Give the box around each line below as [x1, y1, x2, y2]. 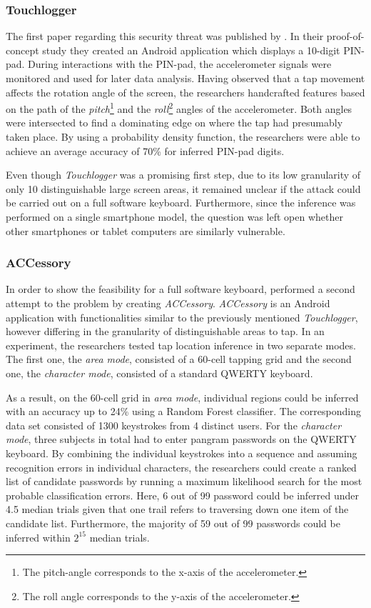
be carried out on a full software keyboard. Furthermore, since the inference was [6, 195, 356, 210]
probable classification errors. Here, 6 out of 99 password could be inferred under [6, 487, 360, 502]
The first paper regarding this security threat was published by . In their [6, 29, 324, 44]
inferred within [6, 529, 71, 544]
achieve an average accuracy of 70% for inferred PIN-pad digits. [6, 143, 285, 158]
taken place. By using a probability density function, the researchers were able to [6, 129, 360, 144]
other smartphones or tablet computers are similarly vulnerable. [6, 223, 285, 238]
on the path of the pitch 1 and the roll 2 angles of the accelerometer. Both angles [6, 99, 352, 116]
